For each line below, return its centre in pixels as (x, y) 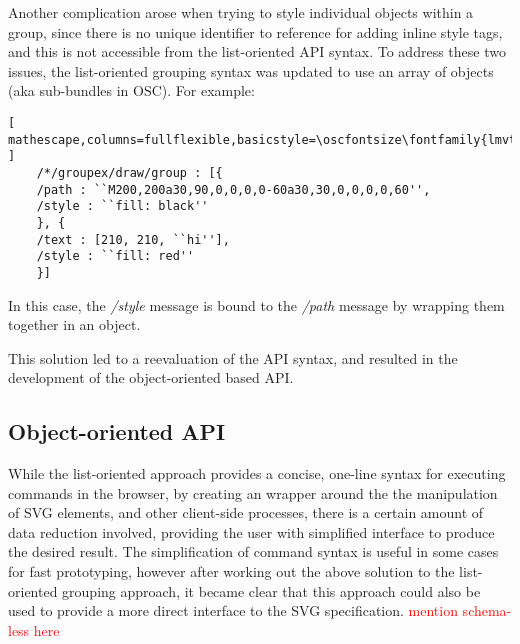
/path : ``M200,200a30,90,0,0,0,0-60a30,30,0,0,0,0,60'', (233, 189)
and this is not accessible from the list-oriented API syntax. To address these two (257, 51)
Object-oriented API (117, 431)
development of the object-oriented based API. (151, 377)
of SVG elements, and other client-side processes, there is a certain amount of (246, 512)
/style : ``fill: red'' (115, 256)
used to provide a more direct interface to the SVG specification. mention (233, 610)
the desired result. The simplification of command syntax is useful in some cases (253, 551)
